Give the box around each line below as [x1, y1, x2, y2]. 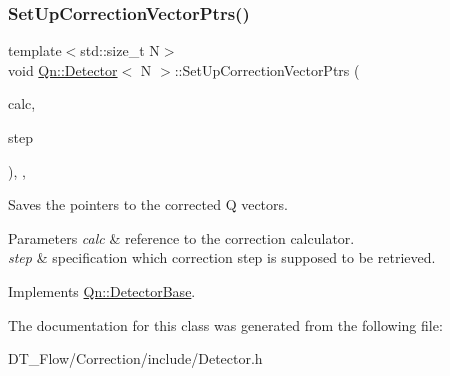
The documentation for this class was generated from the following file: [8, 314, 443, 335]
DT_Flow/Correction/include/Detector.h [8, 348, 263, 369]
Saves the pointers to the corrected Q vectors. [8, 194, 288, 215]
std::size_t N [80, 40, 160, 61]
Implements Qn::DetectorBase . [8, 280, 196, 301]
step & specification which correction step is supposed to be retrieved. [8, 247, 436, 268]
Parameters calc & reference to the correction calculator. [8, 227, 355, 248]
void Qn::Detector [8, 59, 118, 80]
